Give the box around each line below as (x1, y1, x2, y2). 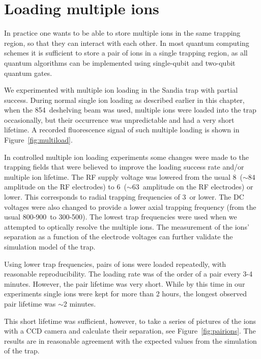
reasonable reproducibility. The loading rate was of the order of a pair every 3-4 (4, 268, 253, 279)
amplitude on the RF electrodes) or (142, 181, 253, 192)
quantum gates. (4, 67, 52, 78)
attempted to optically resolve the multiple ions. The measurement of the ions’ (4, 221, 249, 232)
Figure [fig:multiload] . (4, 134, 73, 145)
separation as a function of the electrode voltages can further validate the (4, 231, 233, 242)
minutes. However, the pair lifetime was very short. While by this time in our (4, 278, 245, 289)
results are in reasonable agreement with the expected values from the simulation (4, 335, 257, 346)
